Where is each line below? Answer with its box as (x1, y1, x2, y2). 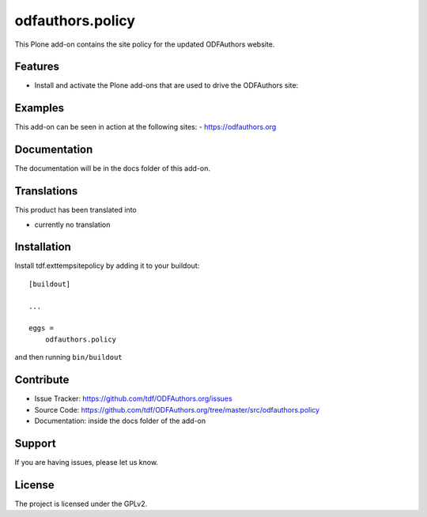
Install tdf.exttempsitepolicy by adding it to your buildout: (14, 261, 200, 270)
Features (14, 60, 59, 74)
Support (14, 436, 56, 450)
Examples (14, 101, 65, 115)
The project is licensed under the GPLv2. (14, 499, 148, 508)
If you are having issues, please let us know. (14, 457, 158, 466)
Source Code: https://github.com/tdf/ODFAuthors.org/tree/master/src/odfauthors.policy (34, 405, 320, 414)
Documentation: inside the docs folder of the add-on (34, 416, 206, 425)
